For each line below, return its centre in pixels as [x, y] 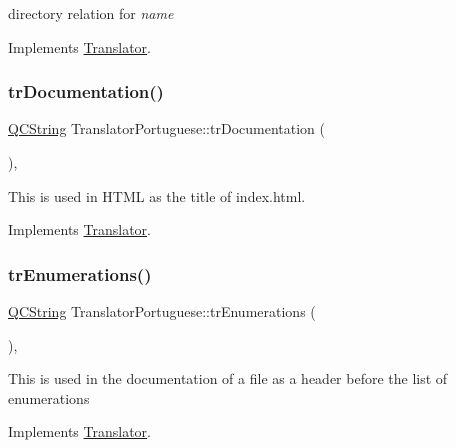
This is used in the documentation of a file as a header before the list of [228, 378]
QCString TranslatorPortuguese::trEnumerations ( [162, 311]
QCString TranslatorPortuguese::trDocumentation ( [166, 128]
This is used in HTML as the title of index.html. [157, 195]
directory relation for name [91, 13]
